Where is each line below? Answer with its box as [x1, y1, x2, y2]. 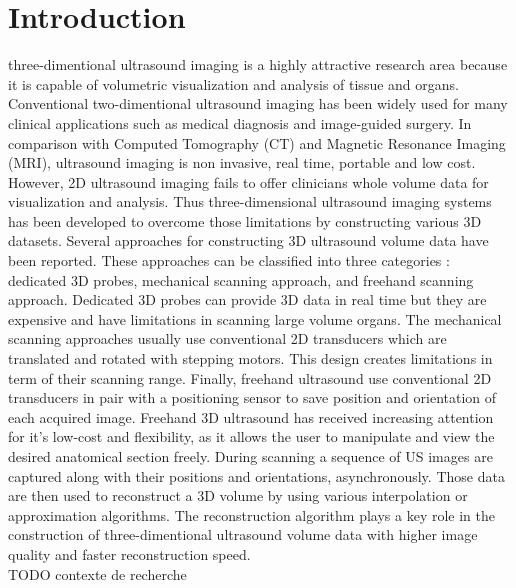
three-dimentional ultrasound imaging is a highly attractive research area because [8, 54, 508, 75]
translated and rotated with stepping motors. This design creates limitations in [8, 348, 493, 369]
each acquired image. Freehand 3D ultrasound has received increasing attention [8, 406, 494, 427]
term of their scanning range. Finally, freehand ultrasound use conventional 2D [8, 367, 492, 388]
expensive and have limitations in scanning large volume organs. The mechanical [8, 308, 502, 329]
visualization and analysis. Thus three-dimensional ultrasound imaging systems [8, 191, 492, 212]
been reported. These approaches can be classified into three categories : [8, 250, 450, 271]
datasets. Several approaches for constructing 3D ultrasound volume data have [8, 230, 489, 251]
